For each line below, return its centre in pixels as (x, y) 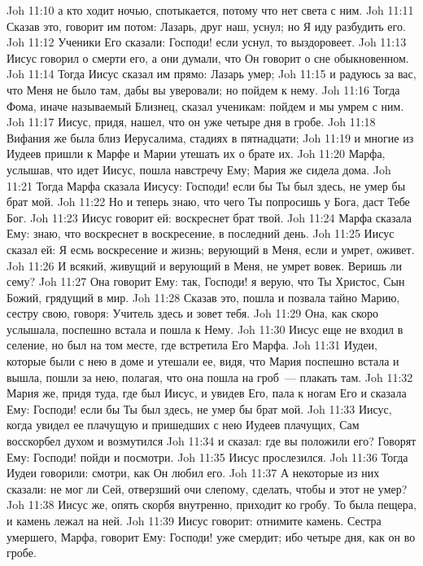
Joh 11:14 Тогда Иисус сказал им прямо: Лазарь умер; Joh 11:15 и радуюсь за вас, (211, 74)
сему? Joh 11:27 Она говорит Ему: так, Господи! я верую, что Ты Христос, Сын (206, 281)
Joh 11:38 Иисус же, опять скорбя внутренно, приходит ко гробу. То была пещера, (211, 505)
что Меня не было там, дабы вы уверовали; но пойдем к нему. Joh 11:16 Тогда (203, 89)
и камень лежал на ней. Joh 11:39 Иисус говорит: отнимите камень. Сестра (194, 520)
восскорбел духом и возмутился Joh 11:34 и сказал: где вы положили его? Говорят (211, 441)
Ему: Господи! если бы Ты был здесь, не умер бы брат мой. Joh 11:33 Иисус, (199, 408)
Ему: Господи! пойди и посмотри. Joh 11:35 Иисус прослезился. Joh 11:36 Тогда (207, 456)
